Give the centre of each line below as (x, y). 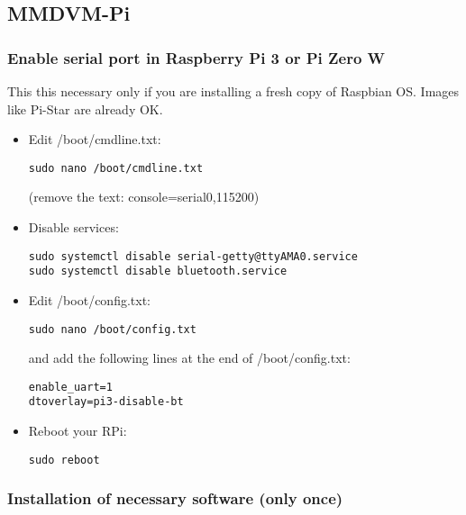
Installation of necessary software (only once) (175, 498)
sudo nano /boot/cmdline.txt (116, 168)
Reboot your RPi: (78, 431)
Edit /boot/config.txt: (89, 299)
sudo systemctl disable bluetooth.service (158, 271)
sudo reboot (64, 460)
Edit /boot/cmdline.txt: (95, 139)
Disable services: (73, 227)
